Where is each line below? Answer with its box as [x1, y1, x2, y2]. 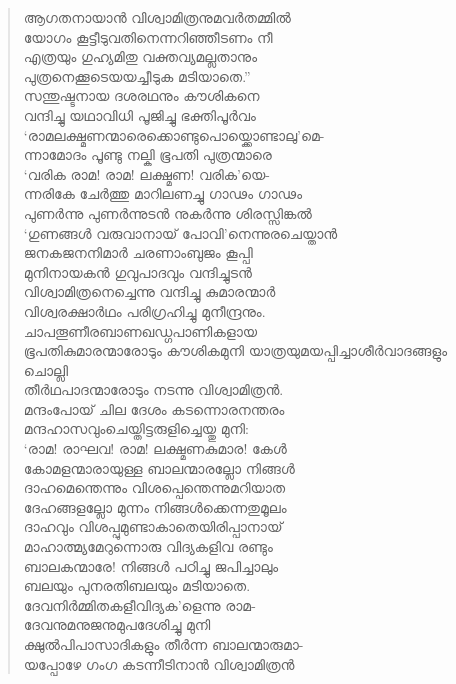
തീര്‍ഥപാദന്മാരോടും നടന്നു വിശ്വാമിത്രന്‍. [23, 379, 284, 400]
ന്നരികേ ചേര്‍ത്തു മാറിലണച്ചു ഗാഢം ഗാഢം [23, 183, 303, 204]
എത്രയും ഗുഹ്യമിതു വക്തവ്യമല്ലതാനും [23, 46, 258, 67]
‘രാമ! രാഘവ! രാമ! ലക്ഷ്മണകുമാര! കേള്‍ [23, 438, 287, 459]
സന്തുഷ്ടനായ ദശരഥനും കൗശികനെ [23, 85, 260, 106]
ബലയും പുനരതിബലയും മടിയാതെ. [23, 575, 251, 596]
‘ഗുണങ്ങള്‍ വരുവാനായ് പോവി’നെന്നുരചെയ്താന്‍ [23, 222, 338, 243]
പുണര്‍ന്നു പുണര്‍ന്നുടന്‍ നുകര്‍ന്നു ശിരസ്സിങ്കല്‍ [23, 202, 312, 223]
